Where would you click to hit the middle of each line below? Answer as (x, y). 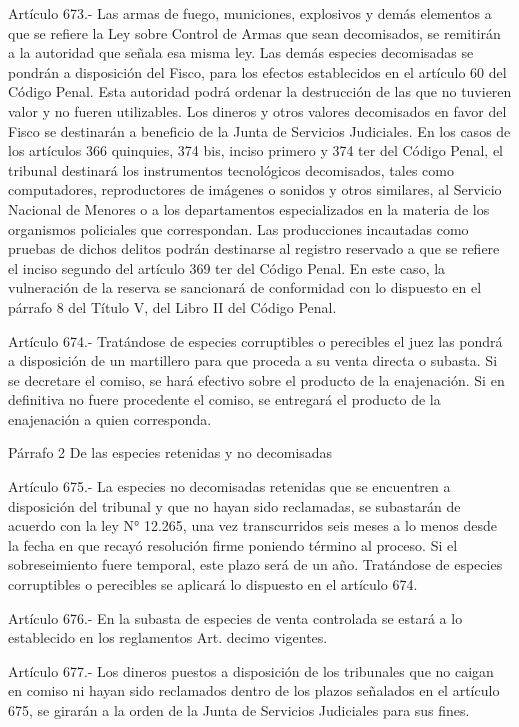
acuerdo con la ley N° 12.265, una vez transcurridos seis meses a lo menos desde (252, 525)
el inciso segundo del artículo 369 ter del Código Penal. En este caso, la (227, 267)
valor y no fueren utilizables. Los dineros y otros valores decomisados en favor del (257, 110)
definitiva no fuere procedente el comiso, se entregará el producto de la (224, 399)
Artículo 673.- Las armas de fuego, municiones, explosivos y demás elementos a (250, 13)
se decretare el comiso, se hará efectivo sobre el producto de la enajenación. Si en (256, 379)
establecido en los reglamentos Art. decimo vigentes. (168, 637)
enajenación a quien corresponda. (110, 418)
